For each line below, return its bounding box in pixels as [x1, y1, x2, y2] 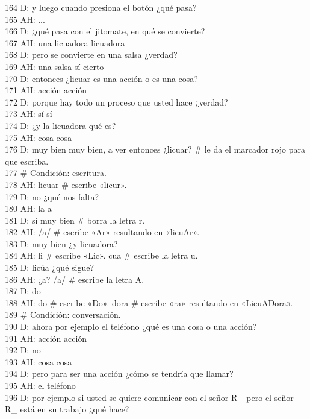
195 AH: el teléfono [5, 379, 76, 391]
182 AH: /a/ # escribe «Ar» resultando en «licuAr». [5, 225, 200, 238]
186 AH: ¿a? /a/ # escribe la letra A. [5, 273, 144, 285]
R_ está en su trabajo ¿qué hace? [5, 403, 129, 415]
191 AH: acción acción [5, 332, 87, 344]
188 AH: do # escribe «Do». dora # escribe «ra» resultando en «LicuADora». [5, 296, 293, 309]
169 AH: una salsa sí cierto [5, 60, 104, 72]
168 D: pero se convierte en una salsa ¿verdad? [5, 48, 178, 61]
